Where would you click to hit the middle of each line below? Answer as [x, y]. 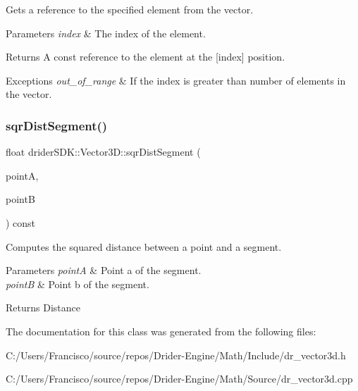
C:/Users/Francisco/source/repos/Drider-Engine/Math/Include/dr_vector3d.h [176, 355]
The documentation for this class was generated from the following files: [161, 331]
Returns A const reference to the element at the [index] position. [146, 57]
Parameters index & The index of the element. [106, 33]
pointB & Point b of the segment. [78, 284]
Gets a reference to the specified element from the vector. [130, 9]
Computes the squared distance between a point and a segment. [144, 246]
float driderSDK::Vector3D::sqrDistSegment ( [103, 152]
